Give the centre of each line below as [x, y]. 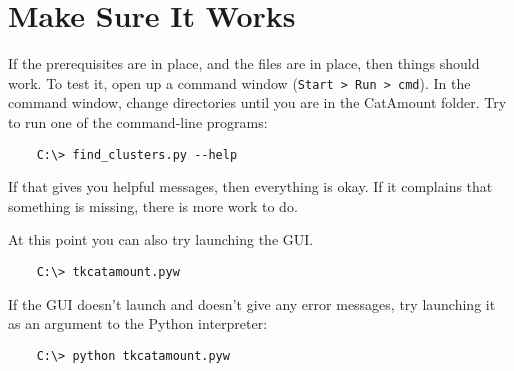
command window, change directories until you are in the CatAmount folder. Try [257, 102]
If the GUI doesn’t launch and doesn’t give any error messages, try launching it [252, 303]
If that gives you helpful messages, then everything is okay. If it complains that [250, 186]
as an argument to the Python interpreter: [138, 323]
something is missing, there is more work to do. [153, 205]
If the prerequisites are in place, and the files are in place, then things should [244, 63]
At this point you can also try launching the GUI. [161, 239]
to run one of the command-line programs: [138, 121]
